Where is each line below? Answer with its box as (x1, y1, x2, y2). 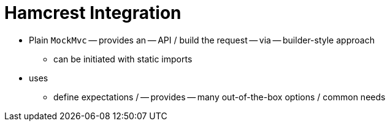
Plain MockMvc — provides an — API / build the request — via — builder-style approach (29, 34, 375, 45)
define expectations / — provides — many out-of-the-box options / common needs (53, 91, 386, 102)
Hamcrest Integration (4, 2, 182, 23)
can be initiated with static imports (53, 53, 193, 64)
